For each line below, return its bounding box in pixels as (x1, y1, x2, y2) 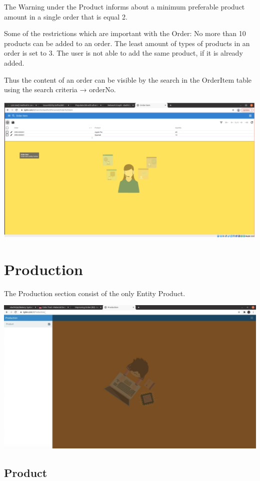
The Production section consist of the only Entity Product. (4, 288, 185, 298)
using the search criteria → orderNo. (4, 84, 116, 95)
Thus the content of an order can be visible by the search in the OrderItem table (4, 74, 252, 85)
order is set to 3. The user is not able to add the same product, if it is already (4, 48, 243, 58)
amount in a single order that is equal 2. (4, 11, 127, 22)
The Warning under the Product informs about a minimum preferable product (4, 2, 245, 12)
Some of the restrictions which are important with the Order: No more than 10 (4, 28, 246, 39)
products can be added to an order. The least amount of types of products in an (4, 38, 250, 48)
